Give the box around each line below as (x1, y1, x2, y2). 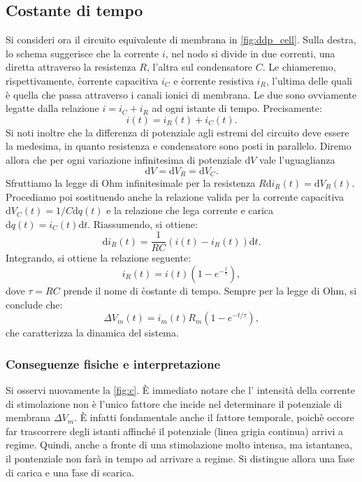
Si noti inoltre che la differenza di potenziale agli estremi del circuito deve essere (6, 125, 349, 139)
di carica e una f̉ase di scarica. (6, 465, 135, 479)
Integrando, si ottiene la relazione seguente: (6, 250, 191, 265)
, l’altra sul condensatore (146, 59, 253, 74)
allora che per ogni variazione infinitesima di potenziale (6, 152, 242, 166)
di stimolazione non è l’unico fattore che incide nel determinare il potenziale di (6, 396, 342, 411)
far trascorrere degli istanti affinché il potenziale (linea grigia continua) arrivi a (6, 423, 344, 438)
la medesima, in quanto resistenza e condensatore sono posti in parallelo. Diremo (6, 139, 352, 153)
